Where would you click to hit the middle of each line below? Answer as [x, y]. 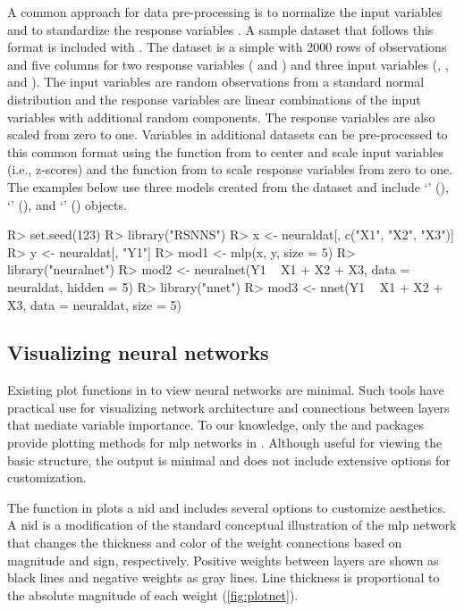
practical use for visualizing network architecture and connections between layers [228, 407]
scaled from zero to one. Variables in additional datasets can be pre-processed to [228, 134]
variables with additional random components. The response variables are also [221, 117]
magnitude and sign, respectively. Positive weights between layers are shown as [223, 560]
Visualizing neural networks [138, 352]
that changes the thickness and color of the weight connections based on [205, 543]
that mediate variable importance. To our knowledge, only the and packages [216, 425]
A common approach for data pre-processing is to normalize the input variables [225, 12]
